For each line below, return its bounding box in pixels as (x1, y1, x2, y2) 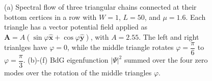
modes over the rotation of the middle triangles (4, 67, 152, 77)
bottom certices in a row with (4, 11, 97, 22)
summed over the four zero (124, 55, 208, 65)
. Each (185, 11, 206, 22)
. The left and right (139, 31, 199, 42)
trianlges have (4, 42, 47, 52)
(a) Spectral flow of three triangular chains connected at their (4, 2, 197, 12)
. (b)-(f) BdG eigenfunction (23, 55, 109, 65)
